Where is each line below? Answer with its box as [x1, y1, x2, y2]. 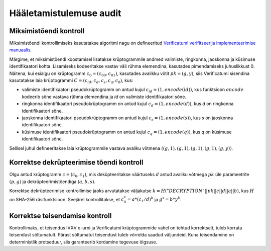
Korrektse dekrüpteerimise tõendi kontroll [9, 158, 144, 167]
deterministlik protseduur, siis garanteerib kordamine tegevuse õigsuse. [9, 239, 158, 245]
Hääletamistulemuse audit [9, 8, 121, 19]
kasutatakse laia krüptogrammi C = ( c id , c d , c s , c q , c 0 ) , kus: [9, 77, 133, 85]
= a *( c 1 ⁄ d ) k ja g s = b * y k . [127, 196, 182, 204]
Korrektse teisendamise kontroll [9, 211, 112, 220]
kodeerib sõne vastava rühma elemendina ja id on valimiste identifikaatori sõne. [22, 94, 187, 100]
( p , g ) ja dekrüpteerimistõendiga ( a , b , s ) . [9, 179, 96, 185]
